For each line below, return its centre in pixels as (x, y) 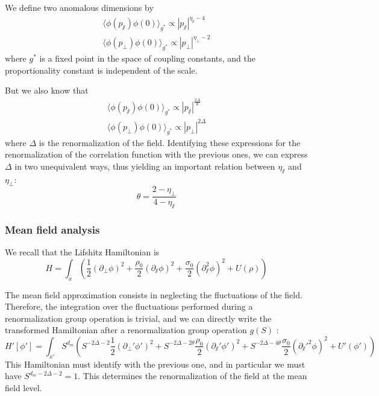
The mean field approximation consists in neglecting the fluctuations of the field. (154, 294)
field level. (23, 387)
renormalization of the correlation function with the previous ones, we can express (156, 154)
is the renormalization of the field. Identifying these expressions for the (170, 142)
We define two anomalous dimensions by (79, 7)
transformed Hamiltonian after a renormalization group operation (126, 330)
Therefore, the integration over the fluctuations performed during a (129, 306)
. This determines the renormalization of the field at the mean (193, 376)
